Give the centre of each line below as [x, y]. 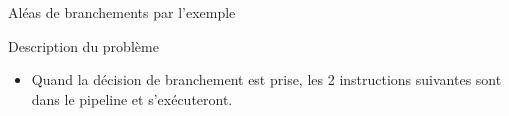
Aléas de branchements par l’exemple [122, 12]
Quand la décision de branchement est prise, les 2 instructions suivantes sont [266, 79]
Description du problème [83, 45]
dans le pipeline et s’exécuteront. [132, 98]
